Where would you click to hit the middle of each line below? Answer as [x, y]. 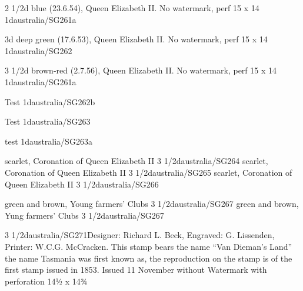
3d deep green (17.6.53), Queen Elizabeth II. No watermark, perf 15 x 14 [136, 39]
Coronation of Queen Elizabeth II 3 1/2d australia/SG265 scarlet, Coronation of [149, 172]
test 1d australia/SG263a [49, 141]
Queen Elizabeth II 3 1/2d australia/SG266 [82, 184]
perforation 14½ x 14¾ [46, 281]
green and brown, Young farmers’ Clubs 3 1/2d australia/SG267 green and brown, [152, 204]
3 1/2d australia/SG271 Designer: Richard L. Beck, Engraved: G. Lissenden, [140, 235]
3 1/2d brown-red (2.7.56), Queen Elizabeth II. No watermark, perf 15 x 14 [141, 70]
